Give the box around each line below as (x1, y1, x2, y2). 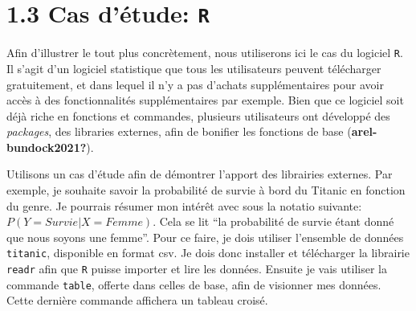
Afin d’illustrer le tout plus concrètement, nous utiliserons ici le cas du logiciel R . (6, 44, 403, 61)
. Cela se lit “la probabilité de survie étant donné (153, 213, 394, 230)
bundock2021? (6, 138, 87, 155)
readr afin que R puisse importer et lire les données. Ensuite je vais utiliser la (6, 260, 387, 277)
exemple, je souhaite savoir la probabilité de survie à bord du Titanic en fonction (6, 182, 406, 198)
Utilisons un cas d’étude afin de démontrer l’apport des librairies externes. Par (6, 166, 393, 182)
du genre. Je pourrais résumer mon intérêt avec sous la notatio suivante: (6, 197, 362, 214)
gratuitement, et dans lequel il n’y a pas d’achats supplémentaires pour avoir (6, 76, 384, 92)
